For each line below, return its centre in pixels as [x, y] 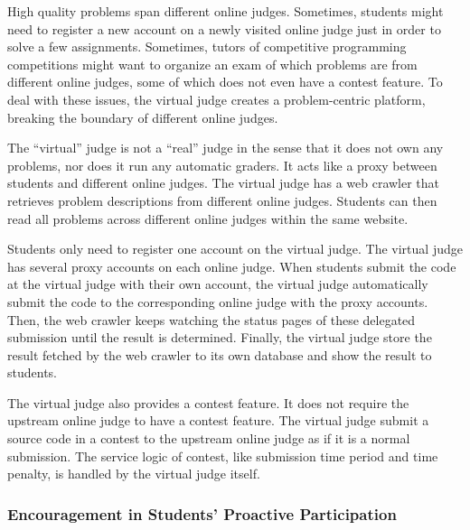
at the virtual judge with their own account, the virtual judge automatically [218, 284]
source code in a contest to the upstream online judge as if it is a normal [209, 438]
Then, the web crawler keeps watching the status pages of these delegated [211, 319]
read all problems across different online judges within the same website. [208, 218]
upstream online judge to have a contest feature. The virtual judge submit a [218, 420]
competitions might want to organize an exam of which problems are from [212, 64]
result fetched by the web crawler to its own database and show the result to [220, 354]
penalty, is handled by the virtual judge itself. [134, 474]
